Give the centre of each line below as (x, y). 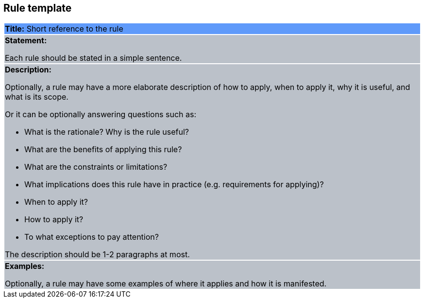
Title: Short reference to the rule (64, 29)
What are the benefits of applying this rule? (103, 150)
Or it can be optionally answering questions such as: (101, 115)
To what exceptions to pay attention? (92, 237)
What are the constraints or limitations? (96, 167)
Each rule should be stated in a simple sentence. (93, 58)
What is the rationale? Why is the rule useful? (107, 132)
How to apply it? (54, 220)
